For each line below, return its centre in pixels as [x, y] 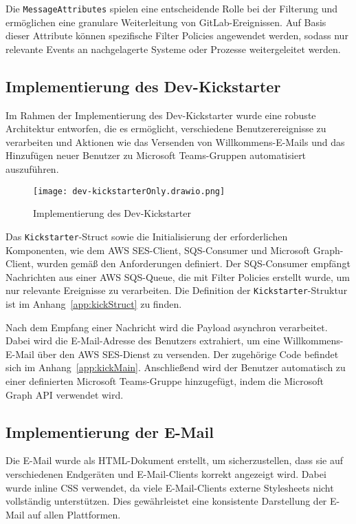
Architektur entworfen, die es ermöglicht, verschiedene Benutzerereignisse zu [166, 128]
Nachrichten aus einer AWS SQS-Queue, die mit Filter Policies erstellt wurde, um [178, 276]
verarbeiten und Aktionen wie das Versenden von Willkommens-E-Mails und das [175, 142]
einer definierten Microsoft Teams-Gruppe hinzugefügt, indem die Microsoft [165, 380]
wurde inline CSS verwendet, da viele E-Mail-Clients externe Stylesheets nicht [170, 487]
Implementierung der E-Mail [110, 431]
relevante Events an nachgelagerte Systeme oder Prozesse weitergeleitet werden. [173, 49]
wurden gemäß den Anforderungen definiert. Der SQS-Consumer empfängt [193, 263]
